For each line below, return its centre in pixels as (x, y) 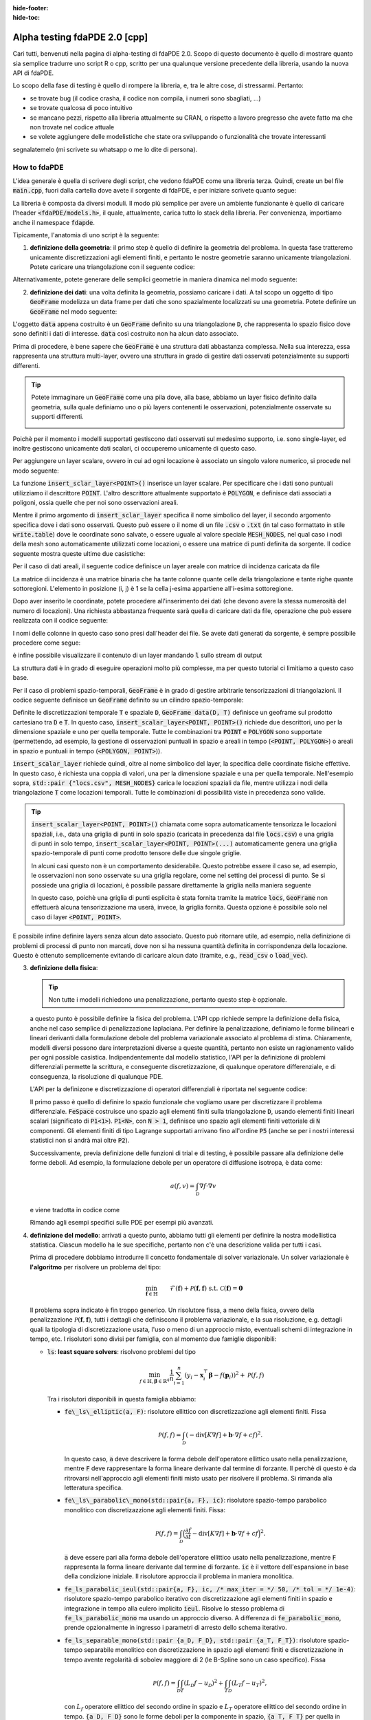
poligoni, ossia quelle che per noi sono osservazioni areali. (95, 502)
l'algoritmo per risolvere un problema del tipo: (95, 1267)
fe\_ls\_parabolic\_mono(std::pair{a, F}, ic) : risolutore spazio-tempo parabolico (195, 1501)
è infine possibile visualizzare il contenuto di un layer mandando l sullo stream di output (137, 655)
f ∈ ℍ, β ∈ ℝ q (155, 1380)
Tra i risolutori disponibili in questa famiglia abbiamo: (122, 1399)
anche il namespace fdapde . (54, 222)
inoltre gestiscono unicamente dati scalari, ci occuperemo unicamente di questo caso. (135, 448)
